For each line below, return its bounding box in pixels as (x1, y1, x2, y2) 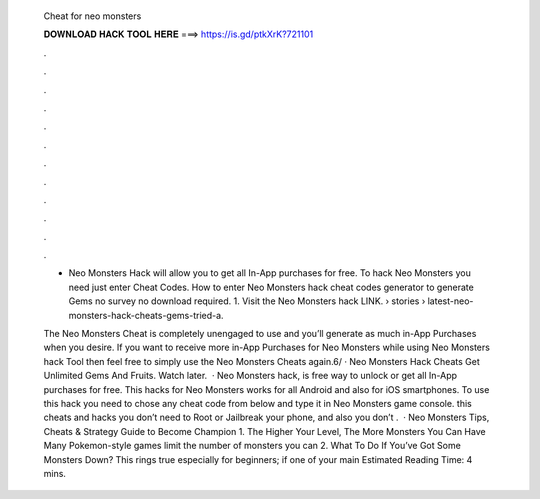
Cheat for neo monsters (43, 10, 142, 22)
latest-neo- (427, 295, 474, 307)
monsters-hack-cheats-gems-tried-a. (68, 309, 224, 321)
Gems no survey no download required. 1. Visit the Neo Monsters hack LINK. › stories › (68, 295, 426, 307)
